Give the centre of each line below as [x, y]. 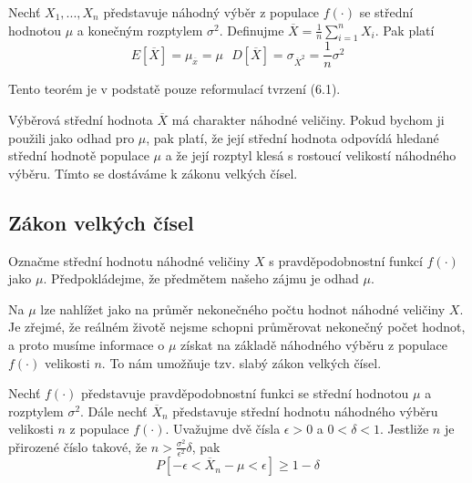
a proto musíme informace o [87, 344]
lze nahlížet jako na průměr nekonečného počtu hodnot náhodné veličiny [243, 308]
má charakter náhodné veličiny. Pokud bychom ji [308, 120]
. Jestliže [405, 429]
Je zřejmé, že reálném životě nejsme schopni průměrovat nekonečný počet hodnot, [237, 327]
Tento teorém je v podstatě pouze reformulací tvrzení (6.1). [174, 89]
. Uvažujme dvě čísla [223, 429]
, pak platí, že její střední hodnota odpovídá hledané [292, 137]
